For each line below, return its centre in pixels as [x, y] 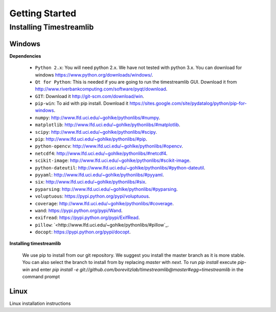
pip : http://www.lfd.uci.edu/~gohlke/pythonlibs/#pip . [91, 139]
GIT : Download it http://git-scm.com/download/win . [89, 96]
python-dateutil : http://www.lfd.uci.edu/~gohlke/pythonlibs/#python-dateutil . [120, 167]
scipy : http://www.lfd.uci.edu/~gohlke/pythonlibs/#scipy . [96, 132]
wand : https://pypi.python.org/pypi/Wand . [79, 210]
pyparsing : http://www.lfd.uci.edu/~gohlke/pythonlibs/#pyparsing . [107, 189]
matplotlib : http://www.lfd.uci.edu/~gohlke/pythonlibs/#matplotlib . [108, 125]
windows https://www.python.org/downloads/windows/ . [94, 75]
